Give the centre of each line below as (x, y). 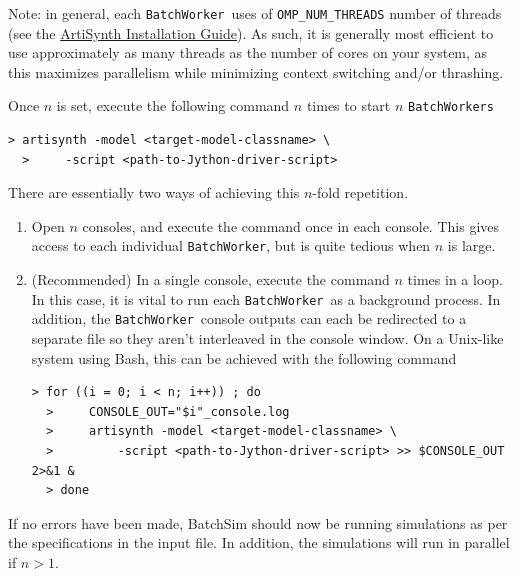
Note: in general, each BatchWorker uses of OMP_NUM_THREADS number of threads (255, 13)
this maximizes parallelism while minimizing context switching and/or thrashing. (256, 71)
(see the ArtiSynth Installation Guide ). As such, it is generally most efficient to (251, 32)
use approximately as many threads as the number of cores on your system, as (248, 52)
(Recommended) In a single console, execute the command (210, 279)
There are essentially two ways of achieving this (154, 192)
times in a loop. (455, 279)
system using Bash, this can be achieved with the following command (244, 357)
